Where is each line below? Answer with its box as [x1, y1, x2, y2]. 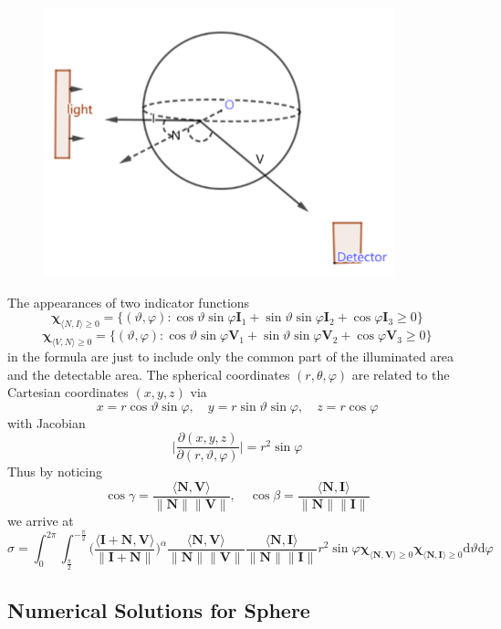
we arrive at [7, 511, 74, 530]
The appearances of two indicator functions [7, 292, 250, 311]
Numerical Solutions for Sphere [7, 595, 310, 624]
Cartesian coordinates [7, 383, 129, 402]
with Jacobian [7, 413, 86, 432]
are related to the [351, 364, 450, 383]
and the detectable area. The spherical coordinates [7, 364, 290, 383]
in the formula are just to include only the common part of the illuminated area [7, 346, 454, 365]
